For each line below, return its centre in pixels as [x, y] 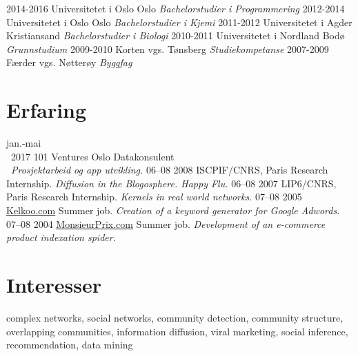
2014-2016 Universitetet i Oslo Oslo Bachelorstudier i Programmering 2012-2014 [176, 8]
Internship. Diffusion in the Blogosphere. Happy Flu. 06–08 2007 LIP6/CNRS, [171, 183]
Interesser [54, 285]
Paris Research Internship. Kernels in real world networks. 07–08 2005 [154, 197]
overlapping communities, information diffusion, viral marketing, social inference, [177, 331]
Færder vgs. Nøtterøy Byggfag [69, 62]
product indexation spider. [61, 237]
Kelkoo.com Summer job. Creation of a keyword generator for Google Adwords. [173, 210]
